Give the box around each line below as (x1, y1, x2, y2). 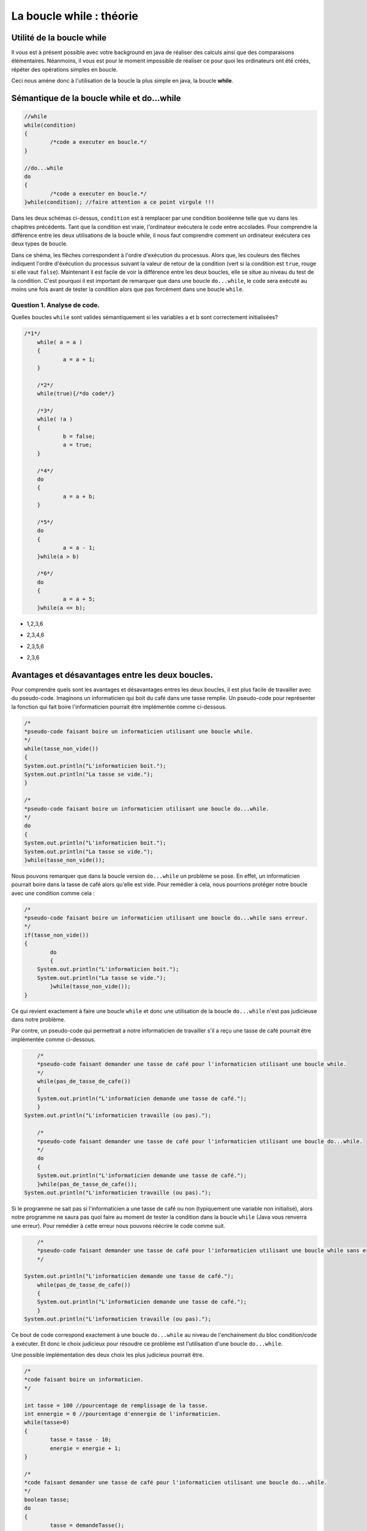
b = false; (62, 433, 96, 440)
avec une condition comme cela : (11, 889, 95, 897)
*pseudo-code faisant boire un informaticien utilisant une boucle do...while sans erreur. (24, 914, 308, 922)
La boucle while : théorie (11, 9, 139, 23)
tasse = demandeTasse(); (50, 1522, 125, 1529)
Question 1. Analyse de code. (11, 301, 100, 309)
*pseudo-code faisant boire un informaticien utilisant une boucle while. (24, 728, 254, 735)
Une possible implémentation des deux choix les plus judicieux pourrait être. (11, 1351, 204, 1359)
